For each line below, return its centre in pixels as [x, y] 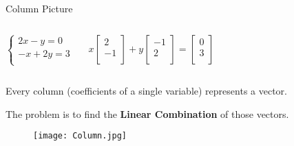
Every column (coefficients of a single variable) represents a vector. [146, 91]
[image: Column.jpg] [80, 136]
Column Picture [39, 8]
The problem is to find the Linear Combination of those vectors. [147, 113]
